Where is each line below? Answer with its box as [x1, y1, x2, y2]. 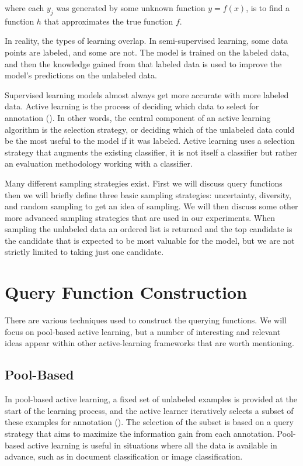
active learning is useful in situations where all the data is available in [27, 439, 277, 451]
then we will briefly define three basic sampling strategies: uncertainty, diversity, [5, 188, 291, 201]
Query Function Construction [5, 280, 248, 304]
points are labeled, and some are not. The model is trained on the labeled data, [5, 46, 289, 58]
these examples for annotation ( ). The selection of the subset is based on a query [5, 416, 294, 428]
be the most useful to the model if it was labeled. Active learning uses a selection [5, 134, 295, 147]
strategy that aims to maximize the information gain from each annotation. [5, 427, 274, 439]
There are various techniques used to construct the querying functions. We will [5, 314, 287, 326]
